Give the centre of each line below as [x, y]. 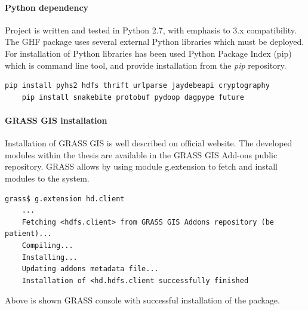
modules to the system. [47, 178]
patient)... [28, 234]
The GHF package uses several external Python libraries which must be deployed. [155, 42]
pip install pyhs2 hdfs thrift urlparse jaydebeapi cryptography [137, 86]
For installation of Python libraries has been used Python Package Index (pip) [148, 53]
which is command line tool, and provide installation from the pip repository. [146, 65]
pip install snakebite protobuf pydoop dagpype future [133, 97]
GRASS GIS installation [56, 120]
